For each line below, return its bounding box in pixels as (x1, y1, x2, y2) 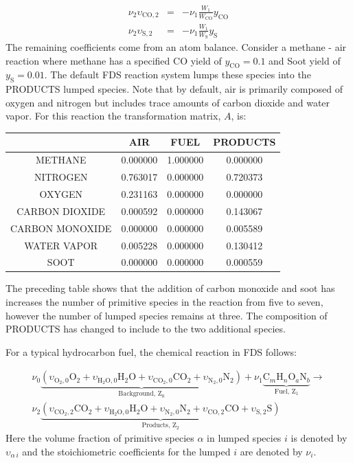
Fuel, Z (274, 387, 296, 395)
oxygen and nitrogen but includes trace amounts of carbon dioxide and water (5, 95, 330, 109)
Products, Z (141, 422, 176, 429)
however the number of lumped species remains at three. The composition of (5, 308, 328, 322)
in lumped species (207, 431, 282, 445)
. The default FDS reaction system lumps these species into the (44, 67, 311, 82)
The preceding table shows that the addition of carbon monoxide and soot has (5, 281, 335, 295)
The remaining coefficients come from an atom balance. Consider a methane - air (5, 39, 347, 54)
